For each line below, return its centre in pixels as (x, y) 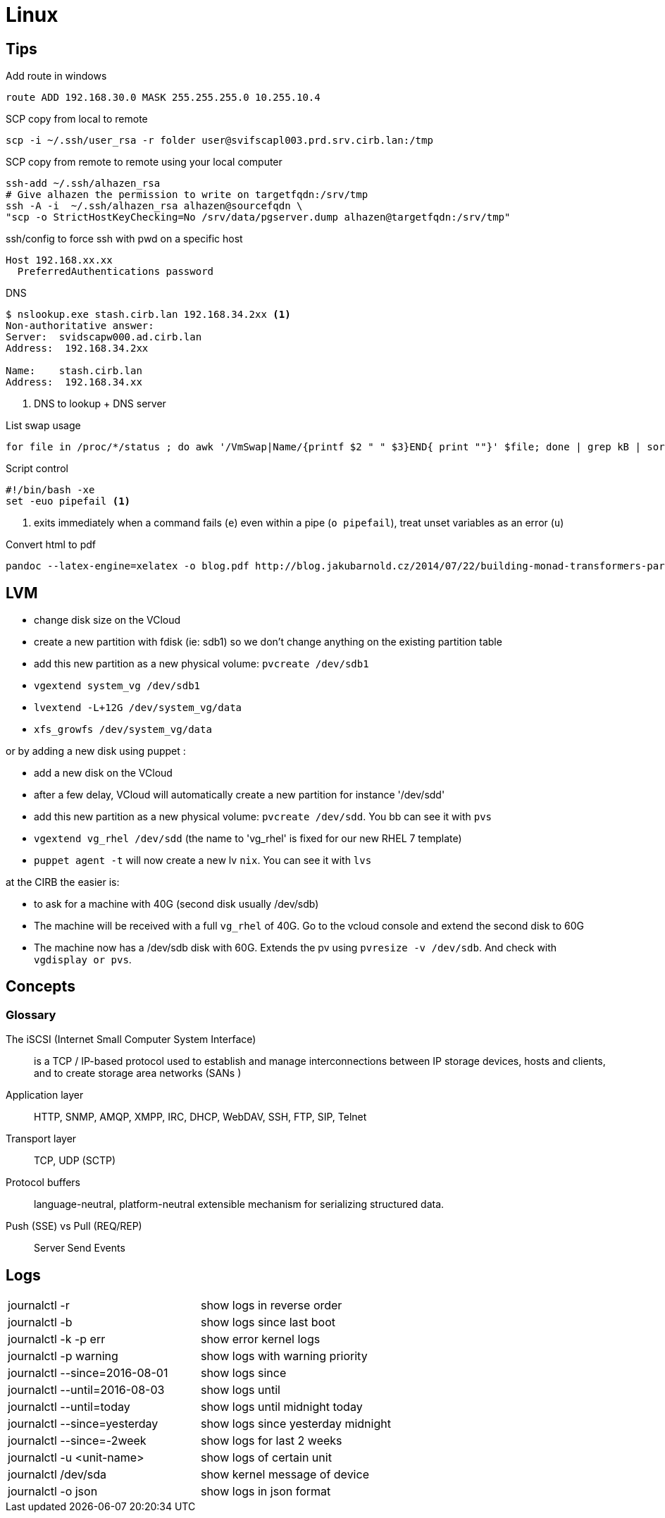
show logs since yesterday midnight (296, 1424)
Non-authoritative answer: (80, 326)
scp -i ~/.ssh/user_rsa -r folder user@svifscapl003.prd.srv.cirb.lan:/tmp (219, 141)
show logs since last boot (268, 1322)
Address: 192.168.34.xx (74, 382)
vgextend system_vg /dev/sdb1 (117, 686)
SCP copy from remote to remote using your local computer (144, 162)
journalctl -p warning (63, 1356)
